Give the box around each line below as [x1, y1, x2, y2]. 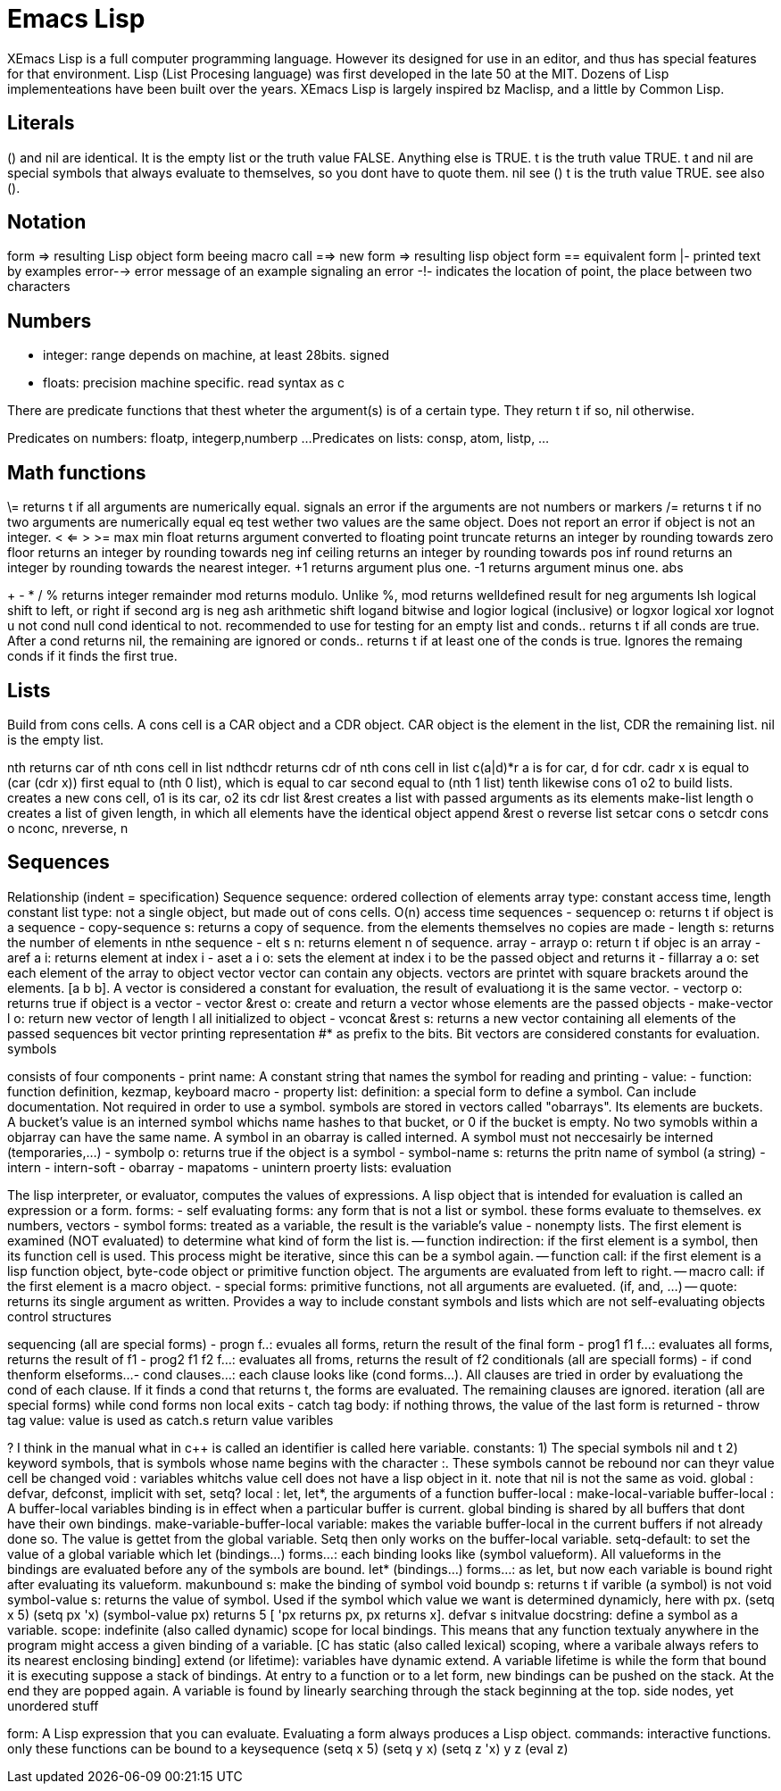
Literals [7, 112, 75, 135]
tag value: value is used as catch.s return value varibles [7, 1412, 334, 1428]
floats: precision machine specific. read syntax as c [43, 375, 345, 391]
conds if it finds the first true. [7, 648, 178, 664]
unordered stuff [7, 1697, 99, 1713]
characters [7, 279, 71, 295]
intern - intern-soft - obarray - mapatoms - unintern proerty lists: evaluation [7, 1159, 452, 1175]
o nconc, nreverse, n [7, 820, 129, 836]
